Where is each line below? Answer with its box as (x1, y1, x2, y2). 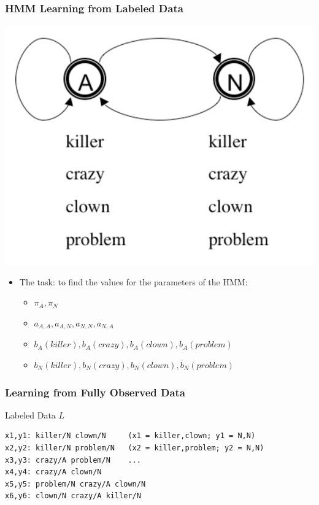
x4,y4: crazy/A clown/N (5, 468, 102, 477)
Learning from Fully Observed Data (5, 384, 186, 399)
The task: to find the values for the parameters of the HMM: (19, 275, 248, 288)
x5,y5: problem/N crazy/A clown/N (5, 479, 146, 488)
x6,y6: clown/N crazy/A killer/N (5, 492, 141, 501)
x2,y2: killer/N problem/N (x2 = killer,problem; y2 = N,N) (5, 443, 264, 452)
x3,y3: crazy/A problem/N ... (5, 455, 141, 465)
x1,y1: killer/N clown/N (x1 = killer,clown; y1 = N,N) (5, 431, 256, 441)
